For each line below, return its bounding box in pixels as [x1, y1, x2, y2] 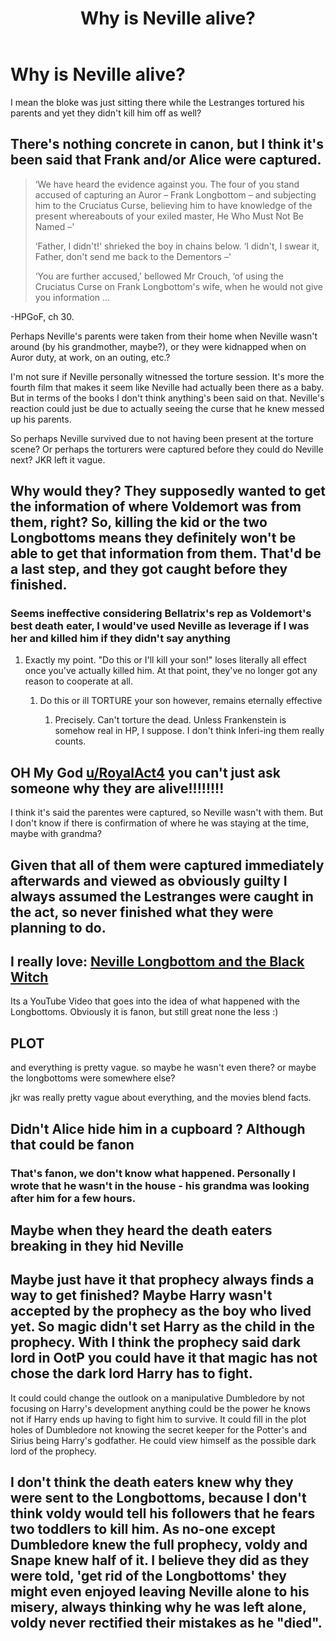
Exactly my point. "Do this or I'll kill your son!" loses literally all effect [24, 654, 307, 666]
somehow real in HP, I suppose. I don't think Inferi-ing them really [54, 725, 325, 737]
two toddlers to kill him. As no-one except [10, 1521, 276, 1538]
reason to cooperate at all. [24, 675, 134, 687]
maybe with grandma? [10, 828, 103, 840]
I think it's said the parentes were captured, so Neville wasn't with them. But [10, 807, 324, 819]
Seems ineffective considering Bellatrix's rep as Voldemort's [10, 607, 312, 621]
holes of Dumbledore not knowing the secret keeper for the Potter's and [10, 1423, 308, 1436]
